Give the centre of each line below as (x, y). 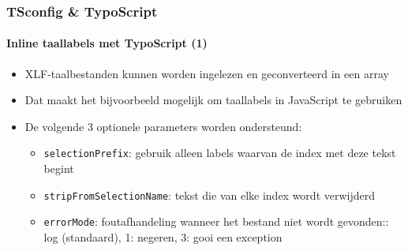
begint (59, 169)
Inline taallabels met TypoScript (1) (107, 43)
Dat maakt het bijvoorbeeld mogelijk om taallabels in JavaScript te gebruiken (213, 100)
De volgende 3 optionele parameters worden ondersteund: (163, 126)
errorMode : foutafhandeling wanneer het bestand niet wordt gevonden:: (216, 221)
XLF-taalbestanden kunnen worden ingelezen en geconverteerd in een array (207, 73)
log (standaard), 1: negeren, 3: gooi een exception (163, 236)
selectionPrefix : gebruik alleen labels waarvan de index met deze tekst (220, 153)
